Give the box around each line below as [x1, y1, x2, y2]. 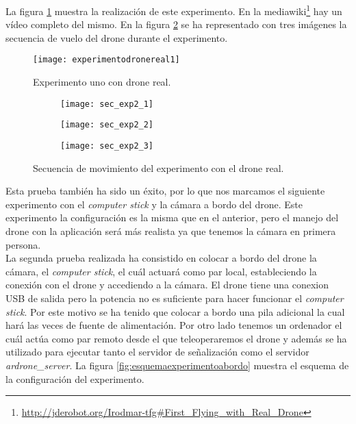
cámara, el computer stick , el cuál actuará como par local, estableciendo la [5, 264, 317, 278]
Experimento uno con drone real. [33, 75, 171, 89]
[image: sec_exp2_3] [60, 141, 154, 151]
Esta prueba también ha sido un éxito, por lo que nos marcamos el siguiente [5, 184, 325, 198]
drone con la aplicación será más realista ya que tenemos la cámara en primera [5, 224, 336, 238]
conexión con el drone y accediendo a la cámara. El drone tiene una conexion [5, 277, 329, 292]
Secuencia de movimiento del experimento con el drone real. [33, 160, 284, 175]
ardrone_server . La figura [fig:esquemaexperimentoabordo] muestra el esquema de [5, 358, 349, 372]
